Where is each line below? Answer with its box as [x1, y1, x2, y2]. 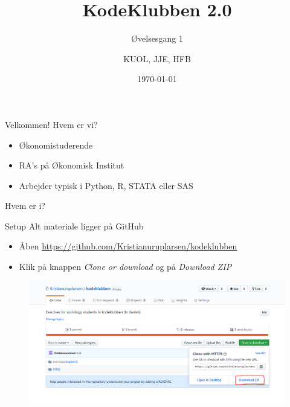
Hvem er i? [5, 199, 45, 212]
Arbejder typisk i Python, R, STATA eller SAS [19, 179, 193, 191]
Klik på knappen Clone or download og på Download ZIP [19, 260, 232, 273]
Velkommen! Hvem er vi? [5, 118, 98, 130]
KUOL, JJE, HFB [123, 52, 191, 65]
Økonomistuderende [19, 138, 93, 151]
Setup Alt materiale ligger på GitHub [5, 219, 144, 232]
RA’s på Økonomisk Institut [19, 159, 124, 171]
